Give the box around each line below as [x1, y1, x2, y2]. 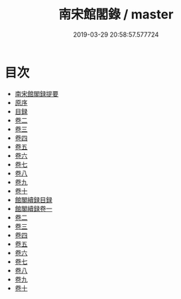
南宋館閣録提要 [14, 89, 59, 98]
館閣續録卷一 [14, 204, 52, 213]
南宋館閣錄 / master [58, 6, 174, 23]
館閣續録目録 [14, 195, 52, 204]
